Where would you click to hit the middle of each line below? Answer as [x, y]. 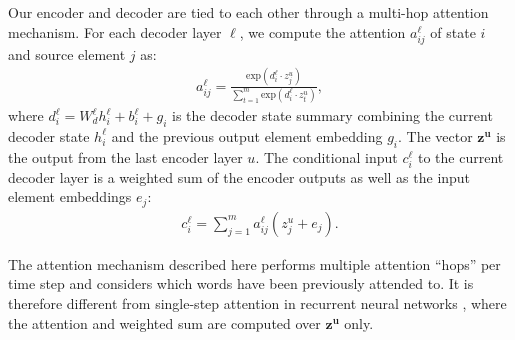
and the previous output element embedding [247, 135]
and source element [67, 53]
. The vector [435, 135]
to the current [461, 156]
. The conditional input [326, 156]
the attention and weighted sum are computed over [164, 322]
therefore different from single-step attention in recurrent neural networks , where [257, 303]
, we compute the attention [322, 31]
